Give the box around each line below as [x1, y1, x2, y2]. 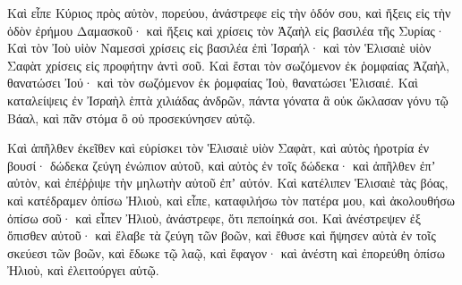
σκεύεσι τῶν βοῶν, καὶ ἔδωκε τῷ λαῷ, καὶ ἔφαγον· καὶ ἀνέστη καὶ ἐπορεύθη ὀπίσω [7, 243, 445, 262]
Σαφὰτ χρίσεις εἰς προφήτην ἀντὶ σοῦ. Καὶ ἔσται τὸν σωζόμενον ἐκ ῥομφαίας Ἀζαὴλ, [7, 55, 449, 74]
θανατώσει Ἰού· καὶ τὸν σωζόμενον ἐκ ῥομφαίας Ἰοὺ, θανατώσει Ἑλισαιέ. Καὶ [7, 73, 418, 92]
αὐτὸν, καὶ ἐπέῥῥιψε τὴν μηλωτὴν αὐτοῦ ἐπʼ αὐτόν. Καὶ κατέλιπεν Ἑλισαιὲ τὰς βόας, [7, 173, 449, 192]
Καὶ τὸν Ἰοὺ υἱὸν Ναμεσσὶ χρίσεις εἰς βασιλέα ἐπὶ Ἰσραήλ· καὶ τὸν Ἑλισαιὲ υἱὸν [7, 38, 432, 57]
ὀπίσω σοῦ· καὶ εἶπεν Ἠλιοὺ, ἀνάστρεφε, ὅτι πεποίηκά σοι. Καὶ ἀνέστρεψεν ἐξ [7, 208, 421, 227]
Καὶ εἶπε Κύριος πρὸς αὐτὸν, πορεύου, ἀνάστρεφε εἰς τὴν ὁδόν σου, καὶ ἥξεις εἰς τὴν [7, 4, 451, 21]
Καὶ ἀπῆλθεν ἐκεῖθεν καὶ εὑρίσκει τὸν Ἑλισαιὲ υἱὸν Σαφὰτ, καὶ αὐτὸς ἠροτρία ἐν [7, 138, 430, 157]
